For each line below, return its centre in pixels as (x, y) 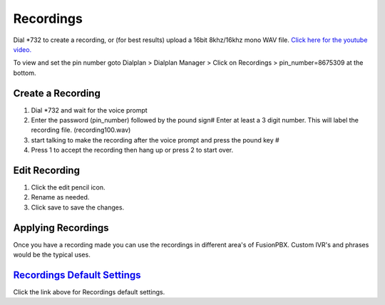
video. (22, 49)
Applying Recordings (61, 228)
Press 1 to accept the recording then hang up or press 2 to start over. (132, 150)
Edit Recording (46, 170)
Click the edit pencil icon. (68, 187)
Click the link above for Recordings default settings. (89, 292)
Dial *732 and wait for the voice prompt (89, 110)
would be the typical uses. (52, 255)
